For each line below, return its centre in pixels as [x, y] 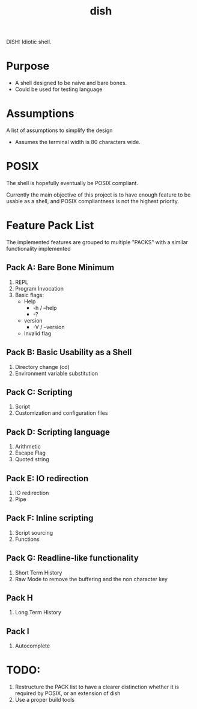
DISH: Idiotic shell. [29, 42]
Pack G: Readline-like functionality [73, 558]
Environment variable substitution [56, 373]
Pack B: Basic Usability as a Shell [69, 352]
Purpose [28, 66]
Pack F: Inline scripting [50, 518]
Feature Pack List [50, 226]
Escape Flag [30, 453]
